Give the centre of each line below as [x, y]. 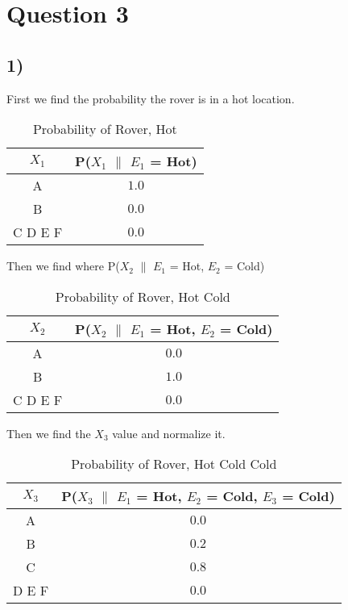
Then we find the [49, 433]
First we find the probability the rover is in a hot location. [151, 98]
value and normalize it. [169, 433]
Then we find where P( [63, 266]
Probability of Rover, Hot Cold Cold [174, 464]
